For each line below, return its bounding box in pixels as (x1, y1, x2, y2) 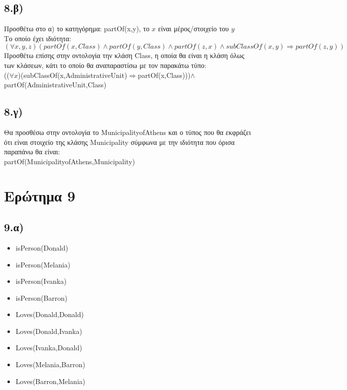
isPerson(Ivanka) (15, 276, 67, 286)
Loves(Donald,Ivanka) (15, 325, 82, 336)
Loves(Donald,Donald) (15, 309, 84, 320)
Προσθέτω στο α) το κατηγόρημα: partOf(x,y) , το (4, 23, 150, 34)
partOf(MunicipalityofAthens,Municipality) (4, 156, 135, 166)
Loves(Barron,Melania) (15, 376, 85, 386)
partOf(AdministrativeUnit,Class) (4, 79, 107, 90)
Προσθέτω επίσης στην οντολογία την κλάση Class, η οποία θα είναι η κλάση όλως (4, 50, 244, 61)
